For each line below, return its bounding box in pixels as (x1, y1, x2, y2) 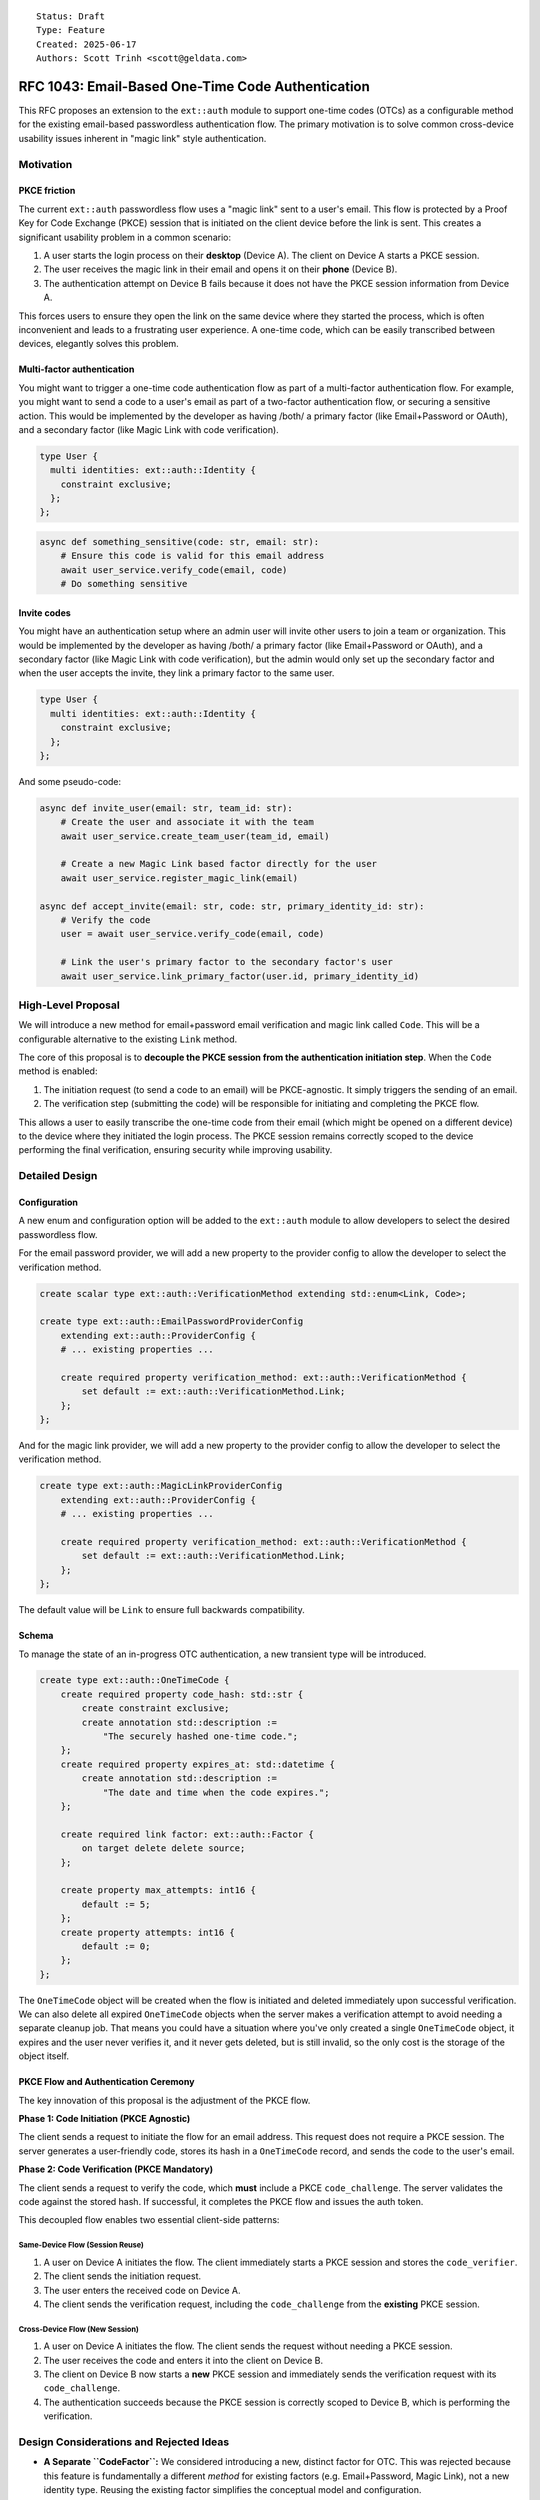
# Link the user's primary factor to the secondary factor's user (60, 956, 394, 968)
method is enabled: (18, 1065, 98, 1077)
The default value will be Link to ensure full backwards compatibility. (18, 1604, 305, 1616)
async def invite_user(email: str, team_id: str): (39, 802, 294, 814)
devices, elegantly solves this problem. (18, 338, 179, 350)
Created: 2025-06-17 (36, 38, 137, 50)
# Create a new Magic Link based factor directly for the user (60, 858, 378, 870)
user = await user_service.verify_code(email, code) (60, 928, 325, 940)
